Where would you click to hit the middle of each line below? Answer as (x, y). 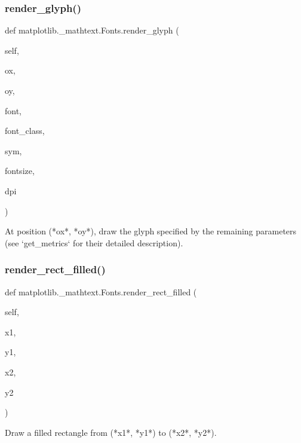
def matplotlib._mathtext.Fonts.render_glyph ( (92, 30)
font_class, (25, 131)
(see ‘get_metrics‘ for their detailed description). (94, 242)
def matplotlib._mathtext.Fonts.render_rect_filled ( (101, 291)
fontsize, (20, 171)
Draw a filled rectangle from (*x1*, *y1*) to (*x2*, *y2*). (111, 432)
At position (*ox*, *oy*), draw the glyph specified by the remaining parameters (151, 231)
